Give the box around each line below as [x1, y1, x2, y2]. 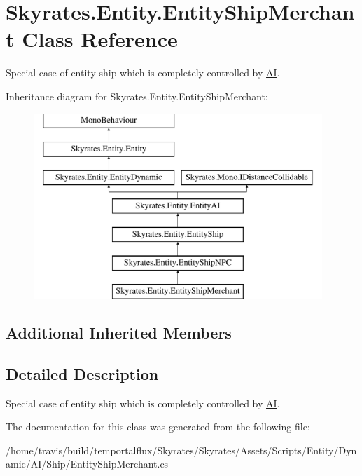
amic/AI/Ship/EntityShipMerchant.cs [6, 456, 169, 471]
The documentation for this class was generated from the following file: [6, 419, 310, 434]
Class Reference [22, 25, 178, 53]
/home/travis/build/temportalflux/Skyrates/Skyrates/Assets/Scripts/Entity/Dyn [6, 442, 357, 457]
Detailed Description [6, 362, 159, 384]
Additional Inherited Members [6, 322, 232, 344]
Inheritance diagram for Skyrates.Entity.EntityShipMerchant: [6, 88, 268, 103]
